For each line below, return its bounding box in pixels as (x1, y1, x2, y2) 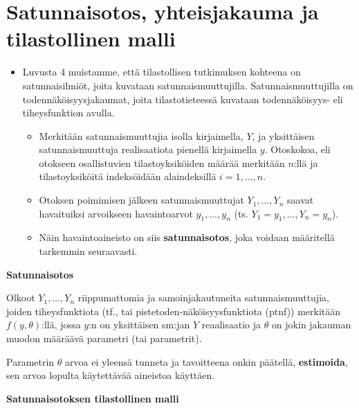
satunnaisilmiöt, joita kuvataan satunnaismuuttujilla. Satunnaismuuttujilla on (22, 78, 353, 92)
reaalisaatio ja (201, 317, 261, 332)
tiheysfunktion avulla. (22, 105, 115, 120)
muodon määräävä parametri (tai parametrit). (6, 331, 202, 346)
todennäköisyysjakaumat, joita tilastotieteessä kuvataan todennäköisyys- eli (22, 91, 343, 106)
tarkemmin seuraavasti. (39, 244, 138, 258)
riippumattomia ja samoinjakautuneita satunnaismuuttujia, (77, 290, 329, 305)
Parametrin (6, 354, 55, 369)
